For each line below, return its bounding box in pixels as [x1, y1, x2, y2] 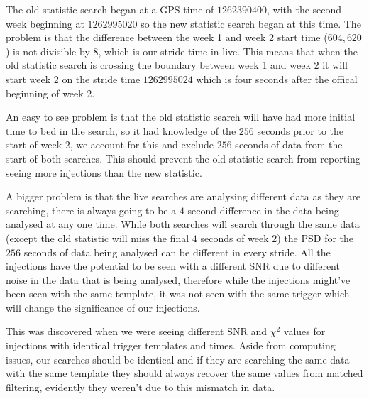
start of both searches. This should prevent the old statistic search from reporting [6, 151, 360, 165]
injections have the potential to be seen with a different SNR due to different [6, 258, 340, 273]
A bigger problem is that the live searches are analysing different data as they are [6, 189, 360, 204]
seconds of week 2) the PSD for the [200, 230, 354, 245]
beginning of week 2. [6, 85, 95, 100]
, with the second [267, 2, 342, 16]
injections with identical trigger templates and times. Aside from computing [6, 338, 336, 353]
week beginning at [6, 16, 84, 31]
